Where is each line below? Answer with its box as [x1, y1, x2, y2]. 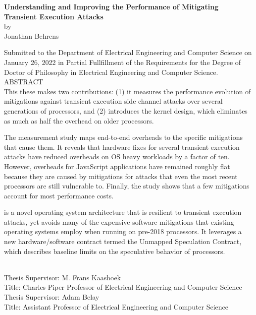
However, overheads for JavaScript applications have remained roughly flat [4, 161, 230, 171]
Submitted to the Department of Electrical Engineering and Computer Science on [4, 47, 252, 58]
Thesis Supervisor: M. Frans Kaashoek [4, 272, 121, 282]
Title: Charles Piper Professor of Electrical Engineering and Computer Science [4, 282, 242, 292]
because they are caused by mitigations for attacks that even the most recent [4, 171, 238, 181]
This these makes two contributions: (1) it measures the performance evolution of [4, 86, 251, 96]
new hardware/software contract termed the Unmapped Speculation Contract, [4, 236, 242, 247]
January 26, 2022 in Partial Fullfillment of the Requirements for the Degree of [4, 57, 241, 67]
